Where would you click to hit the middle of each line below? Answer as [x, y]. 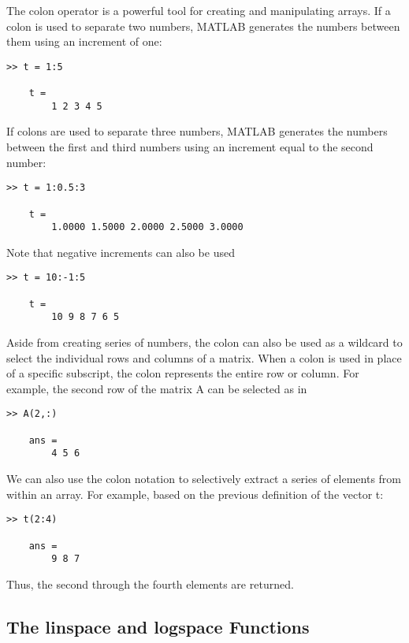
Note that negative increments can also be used [121, 252]
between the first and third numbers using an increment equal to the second [190, 147]
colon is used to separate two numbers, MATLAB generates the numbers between [203, 26]
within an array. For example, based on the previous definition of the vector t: [195, 494]
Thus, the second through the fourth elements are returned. [150, 584]
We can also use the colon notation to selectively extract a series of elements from [204, 479]
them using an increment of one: [84, 41]
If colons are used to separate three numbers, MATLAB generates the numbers [197, 131]
